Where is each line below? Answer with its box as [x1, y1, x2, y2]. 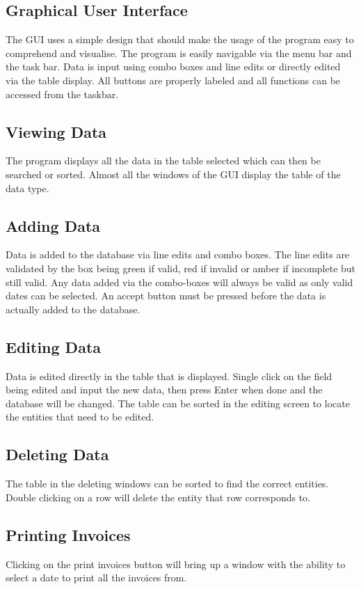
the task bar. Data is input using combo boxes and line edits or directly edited [6, 59, 341, 74]
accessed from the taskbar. [6, 86, 119, 101]
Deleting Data [6, 443, 109, 465]
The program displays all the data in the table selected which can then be [6, 153, 321, 168]
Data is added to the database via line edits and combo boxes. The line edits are [6, 247, 350, 262]
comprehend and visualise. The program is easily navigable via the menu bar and [6, 45, 352, 60]
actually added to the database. [6, 301, 141, 316]
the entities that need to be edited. [6, 409, 154, 424]
